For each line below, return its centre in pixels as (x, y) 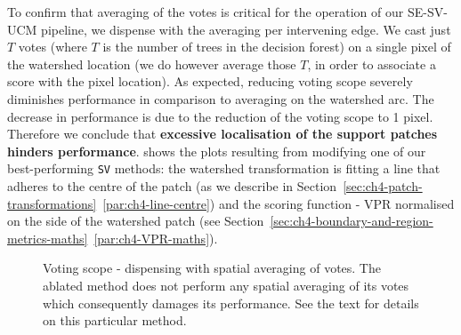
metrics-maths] (48, 238)
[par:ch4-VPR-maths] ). (156, 238)
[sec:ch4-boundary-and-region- (352, 221)
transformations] (52, 203)
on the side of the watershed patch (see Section (136, 221)
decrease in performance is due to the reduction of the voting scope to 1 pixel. (220, 116)
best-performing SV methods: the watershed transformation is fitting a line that (224, 168)
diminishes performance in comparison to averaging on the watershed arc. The (221, 98)
